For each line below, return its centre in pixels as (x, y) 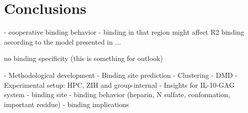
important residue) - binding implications (67, 104)
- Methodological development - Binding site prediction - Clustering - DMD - (121, 75)
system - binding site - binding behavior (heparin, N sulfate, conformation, (117, 94)
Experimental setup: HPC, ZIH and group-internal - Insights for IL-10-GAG (119, 85)
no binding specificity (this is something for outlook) (83, 58)
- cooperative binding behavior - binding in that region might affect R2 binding (124, 32)
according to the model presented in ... (62, 41)
